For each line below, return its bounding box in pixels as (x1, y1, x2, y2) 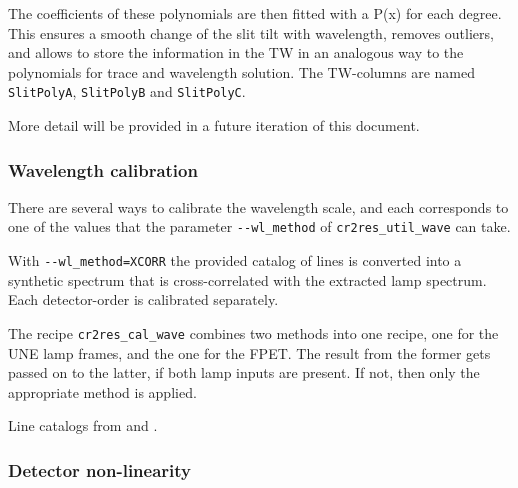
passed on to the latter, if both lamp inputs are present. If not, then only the (8, 362, 480, 383)
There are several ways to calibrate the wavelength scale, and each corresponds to (8, 196, 509, 217)
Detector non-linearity (8, 457, 192, 482)
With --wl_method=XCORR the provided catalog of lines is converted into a (8, 250, 462, 271)
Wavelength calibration (8, 157, 198, 182)
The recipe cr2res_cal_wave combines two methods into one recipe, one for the (8, 322, 499, 343)
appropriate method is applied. (8, 381, 197, 402)
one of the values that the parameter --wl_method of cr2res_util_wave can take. (8, 216, 511, 237)
